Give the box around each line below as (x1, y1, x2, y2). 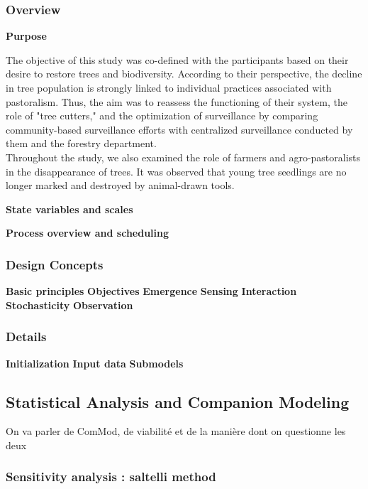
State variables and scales (6, 201, 133, 216)
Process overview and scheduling (6, 225, 169, 240)
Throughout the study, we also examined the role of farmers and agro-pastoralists (6, 149, 361, 164)
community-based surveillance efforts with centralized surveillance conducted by (6, 122, 353, 136)
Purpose (6, 28, 47, 43)
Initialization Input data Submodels (6, 355, 184, 370)
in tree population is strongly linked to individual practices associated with (6, 80, 332, 95)
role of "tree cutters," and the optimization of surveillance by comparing (6, 108, 318, 123)
